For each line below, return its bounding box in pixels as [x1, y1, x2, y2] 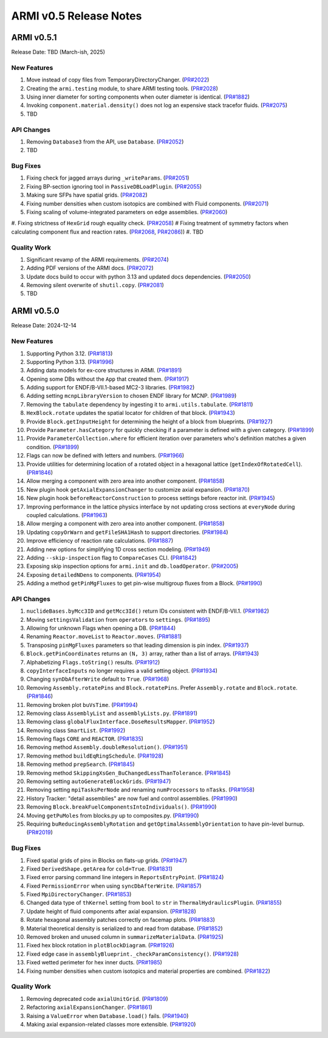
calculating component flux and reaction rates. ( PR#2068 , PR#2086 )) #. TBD [11, 228, 203, 235]
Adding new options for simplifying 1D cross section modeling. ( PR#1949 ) [26, 545, 211, 553]
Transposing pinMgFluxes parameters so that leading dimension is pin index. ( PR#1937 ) [26, 641, 249, 649]
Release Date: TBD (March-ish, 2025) [11, 49, 106, 56]
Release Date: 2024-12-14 [11, 322, 77, 329]
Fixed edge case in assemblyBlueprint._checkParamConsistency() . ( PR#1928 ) [26, 950, 239, 958]
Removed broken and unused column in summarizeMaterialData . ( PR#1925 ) [26, 933, 224, 941]
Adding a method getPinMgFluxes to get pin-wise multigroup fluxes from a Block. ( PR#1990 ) [26, 580, 262, 587]
